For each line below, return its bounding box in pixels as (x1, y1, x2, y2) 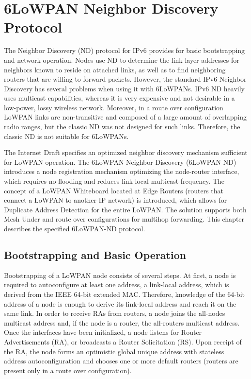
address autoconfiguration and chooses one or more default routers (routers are (4, 356, 238, 366)
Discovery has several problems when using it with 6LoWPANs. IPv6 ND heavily (4, 83, 245, 93)
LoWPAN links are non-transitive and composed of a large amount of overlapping (4, 112, 247, 122)
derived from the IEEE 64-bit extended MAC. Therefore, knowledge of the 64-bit (4, 289, 245, 299)
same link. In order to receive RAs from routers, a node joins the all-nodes (4, 308, 225, 318)
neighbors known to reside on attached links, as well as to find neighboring (4, 64, 226, 74)
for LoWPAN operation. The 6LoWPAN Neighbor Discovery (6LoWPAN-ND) (4, 156, 236, 167)
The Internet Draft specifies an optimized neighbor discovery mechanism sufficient (4, 147, 248, 157)
